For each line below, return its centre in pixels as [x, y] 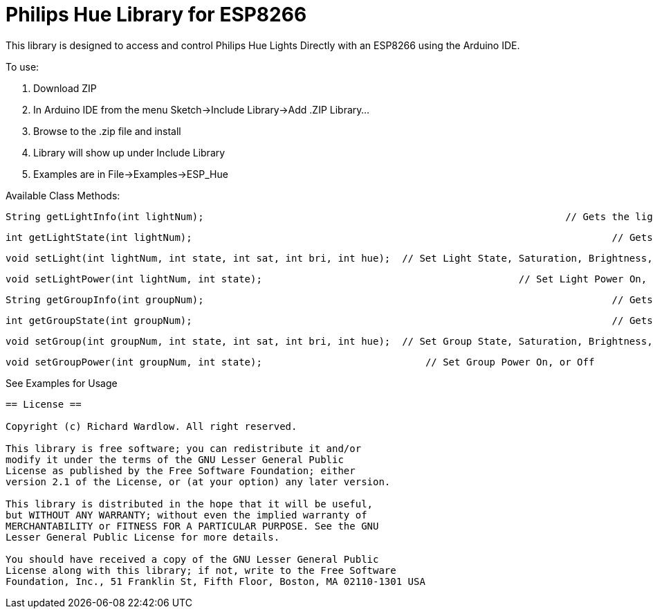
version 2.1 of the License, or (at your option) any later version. [198, 481]
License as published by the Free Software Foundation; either [181, 470]
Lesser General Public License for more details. [143, 537]
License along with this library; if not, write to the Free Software [201, 570]
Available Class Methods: [63, 195]
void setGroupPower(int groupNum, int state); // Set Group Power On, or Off [300, 362]
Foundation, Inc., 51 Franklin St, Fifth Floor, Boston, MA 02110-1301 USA [215, 581]
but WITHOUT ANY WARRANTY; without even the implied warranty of [186, 515]
